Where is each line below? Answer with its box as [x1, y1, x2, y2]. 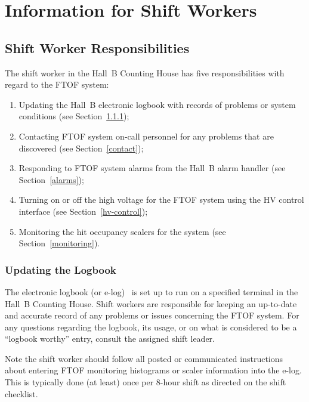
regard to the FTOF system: [5, 78, 109, 91]
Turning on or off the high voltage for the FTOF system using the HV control [18, 193, 304, 206]
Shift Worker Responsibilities [5, 38, 190, 57]
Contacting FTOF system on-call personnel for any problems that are [18, 129, 274, 142]
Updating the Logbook [5, 262, 116, 277]
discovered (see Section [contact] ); [18, 141, 144, 154]
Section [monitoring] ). [18, 237, 100, 249]
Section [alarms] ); [18, 173, 84, 185]
